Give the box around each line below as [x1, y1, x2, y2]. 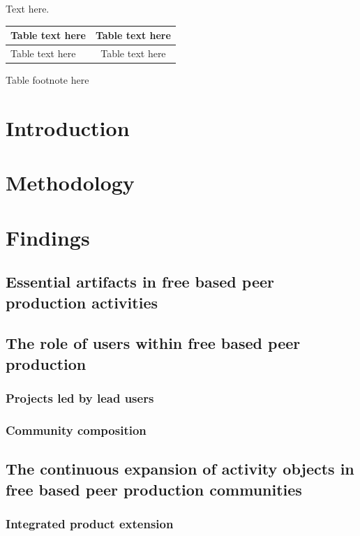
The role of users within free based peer [6, 332, 301, 354]
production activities [6, 291, 158, 313]
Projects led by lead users [6, 389, 154, 407]
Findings [6, 223, 90, 251]
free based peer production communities [6, 478, 302, 500]
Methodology [6, 168, 135, 197]
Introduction [6, 113, 130, 142]
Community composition [6, 421, 147, 438]
